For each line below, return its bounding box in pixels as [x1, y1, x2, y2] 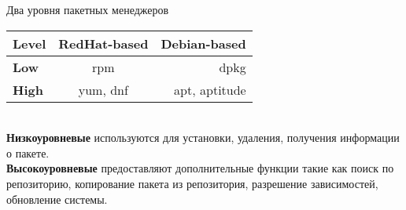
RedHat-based [58, 34, 149, 52]
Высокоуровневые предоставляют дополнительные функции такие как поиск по [6, 160, 394, 176]
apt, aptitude [174, 80, 246, 99]
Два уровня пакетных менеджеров [6, 2, 169, 17]
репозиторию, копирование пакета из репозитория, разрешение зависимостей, [6, 175, 378, 191]
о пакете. [6, 144, 50, 161]
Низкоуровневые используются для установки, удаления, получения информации [6, 129, 400, 146]
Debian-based [161, 34, 246, 52]
